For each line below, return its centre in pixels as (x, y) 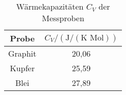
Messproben (63, 18)
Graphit (22, 53)
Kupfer (22, 68)
